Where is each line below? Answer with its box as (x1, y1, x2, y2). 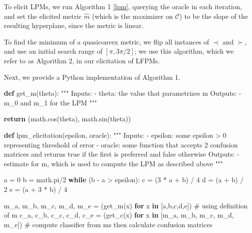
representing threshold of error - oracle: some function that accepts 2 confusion (4, 139, 238, 149)
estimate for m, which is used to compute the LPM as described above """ (4, 158, 223, 168)
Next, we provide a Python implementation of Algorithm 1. (4, 72, 180, 82)
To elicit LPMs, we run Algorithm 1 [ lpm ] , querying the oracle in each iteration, (4, 1, 242, 11)
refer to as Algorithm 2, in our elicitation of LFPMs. (4, 55, 160, 65)
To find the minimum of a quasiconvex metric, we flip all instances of (4, 36, 209, 46)
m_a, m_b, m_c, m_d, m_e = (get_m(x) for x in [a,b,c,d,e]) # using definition (4, 200, 248, 210)
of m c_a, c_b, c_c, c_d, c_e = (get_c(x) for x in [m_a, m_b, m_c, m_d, (4, 210, 234, 220)
